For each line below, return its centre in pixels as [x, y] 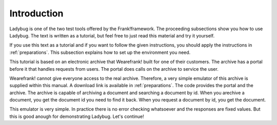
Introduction [36, 13]
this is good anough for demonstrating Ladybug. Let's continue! [77, 116]
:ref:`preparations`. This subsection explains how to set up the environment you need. [100, 52]
